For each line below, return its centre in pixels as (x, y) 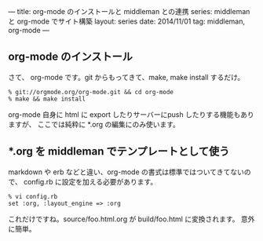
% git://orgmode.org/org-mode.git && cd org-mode (91, 92)
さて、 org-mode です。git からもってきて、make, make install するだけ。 (126, 77)
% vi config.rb (33, 196)
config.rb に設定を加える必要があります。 (90, 181)
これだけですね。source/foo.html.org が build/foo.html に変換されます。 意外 (131, 219)
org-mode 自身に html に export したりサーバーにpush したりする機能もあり (131, 114)
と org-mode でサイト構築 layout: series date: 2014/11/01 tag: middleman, (127, 21)
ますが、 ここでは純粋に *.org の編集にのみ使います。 (94, 124)
